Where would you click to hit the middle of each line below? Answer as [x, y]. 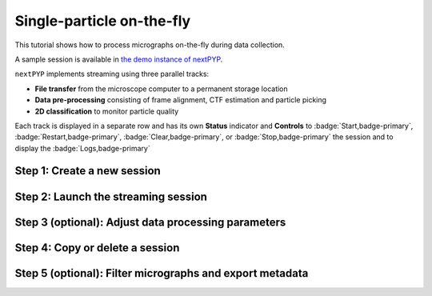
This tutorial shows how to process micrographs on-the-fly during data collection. [150, 45]
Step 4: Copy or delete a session [97, 248]
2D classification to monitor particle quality [107, 111]
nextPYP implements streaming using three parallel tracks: [112, 74]
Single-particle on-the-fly [103, 21]
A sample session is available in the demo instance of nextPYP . [119, 59]
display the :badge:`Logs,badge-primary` [83, 148]
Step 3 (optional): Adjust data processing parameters [150, 222]
